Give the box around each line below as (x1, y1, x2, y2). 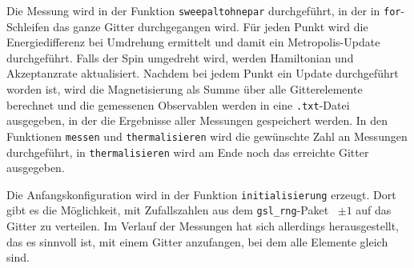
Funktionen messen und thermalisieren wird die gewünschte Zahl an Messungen (6, 127, 408, 144)
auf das (356, 202, 392, 218)
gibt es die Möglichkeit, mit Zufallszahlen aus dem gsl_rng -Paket (6, 202, 329, 218)
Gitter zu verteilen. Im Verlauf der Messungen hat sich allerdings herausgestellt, (6, 218, 400, 234)
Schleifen (6, 18, 50, 34)
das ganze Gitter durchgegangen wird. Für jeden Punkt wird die (53, 18, 368, 34)
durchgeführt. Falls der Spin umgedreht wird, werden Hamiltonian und (6, 49, 354, 66)
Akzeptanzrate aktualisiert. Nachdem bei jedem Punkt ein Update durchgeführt (6, 65, 399, 82)
